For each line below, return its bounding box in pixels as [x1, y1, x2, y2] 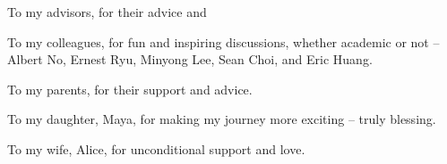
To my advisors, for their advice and [7, 3, 207, 20]
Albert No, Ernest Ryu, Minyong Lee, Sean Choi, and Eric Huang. [7, 50, 373, 69]
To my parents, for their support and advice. [7, 79, 253, 98]
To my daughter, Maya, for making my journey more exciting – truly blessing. [7, 110, 436, 128]
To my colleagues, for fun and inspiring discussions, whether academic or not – [7, 32, 440, 51]
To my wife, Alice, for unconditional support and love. [7, 139, 305, 158]
